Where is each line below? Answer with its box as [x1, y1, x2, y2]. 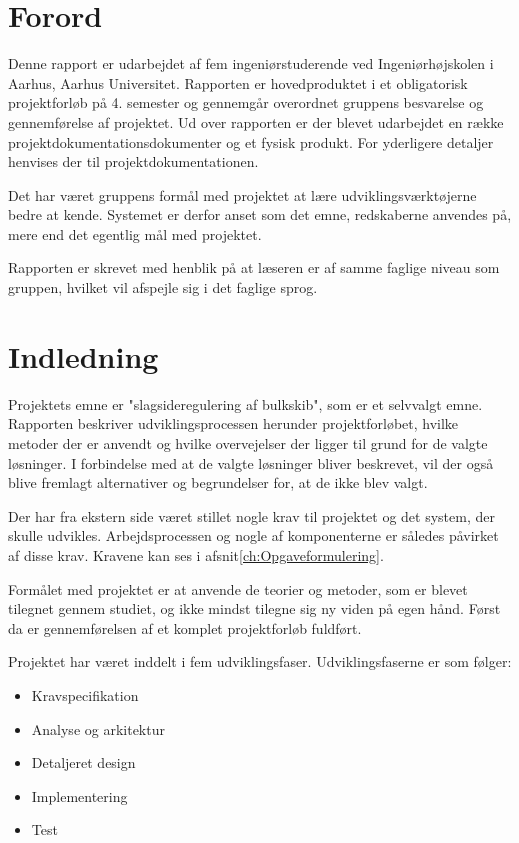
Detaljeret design [31, 752, 136, 773]
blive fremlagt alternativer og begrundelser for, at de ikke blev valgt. [8, 472, 428, 493]
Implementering [31, 785, 128, 806]
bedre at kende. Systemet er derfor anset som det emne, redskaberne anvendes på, [8, 204, 512, 225]
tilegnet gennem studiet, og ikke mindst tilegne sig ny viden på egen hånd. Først [8, 598, 501, 619]
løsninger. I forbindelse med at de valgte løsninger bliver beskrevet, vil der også [8, 452, 494, 473]
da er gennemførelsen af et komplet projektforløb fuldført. [8, 617, 362, 638]
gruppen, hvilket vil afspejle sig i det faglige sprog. [8, 277, 318, 298]
